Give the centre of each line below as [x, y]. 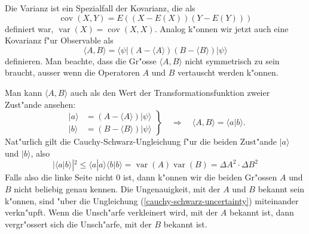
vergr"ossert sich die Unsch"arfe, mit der [78, 224]
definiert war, [29, 28]
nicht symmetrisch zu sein [232, 60]
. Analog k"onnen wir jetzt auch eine [221, 28]
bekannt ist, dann [261, 212]
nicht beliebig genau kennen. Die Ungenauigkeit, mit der [117, 188]
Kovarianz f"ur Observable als [59, 40]
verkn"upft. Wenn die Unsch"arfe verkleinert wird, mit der [111, 212]
